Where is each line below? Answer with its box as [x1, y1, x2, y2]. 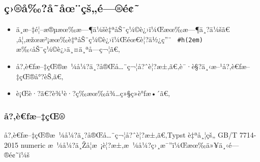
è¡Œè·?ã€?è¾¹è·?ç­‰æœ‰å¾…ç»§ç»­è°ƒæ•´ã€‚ [16, 88, 170, 99]
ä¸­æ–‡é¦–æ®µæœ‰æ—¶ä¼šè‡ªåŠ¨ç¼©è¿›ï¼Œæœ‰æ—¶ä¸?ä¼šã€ [16, 24, 230, 35]
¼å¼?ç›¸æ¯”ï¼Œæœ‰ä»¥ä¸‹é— [132, 139, 239, 150]
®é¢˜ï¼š [4, 149, 30, 160]
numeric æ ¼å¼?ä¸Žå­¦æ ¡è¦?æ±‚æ [20, 139, 129, 150]
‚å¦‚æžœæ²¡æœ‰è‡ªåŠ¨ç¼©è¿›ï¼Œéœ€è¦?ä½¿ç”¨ [16, 34, 171, 44]
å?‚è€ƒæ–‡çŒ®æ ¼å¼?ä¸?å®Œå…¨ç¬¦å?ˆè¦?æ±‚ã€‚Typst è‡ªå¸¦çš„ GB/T [4, 129, 238, 140]
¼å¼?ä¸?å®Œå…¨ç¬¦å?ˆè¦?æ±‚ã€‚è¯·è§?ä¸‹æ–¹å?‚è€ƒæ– [70, 61, 250, 72]
